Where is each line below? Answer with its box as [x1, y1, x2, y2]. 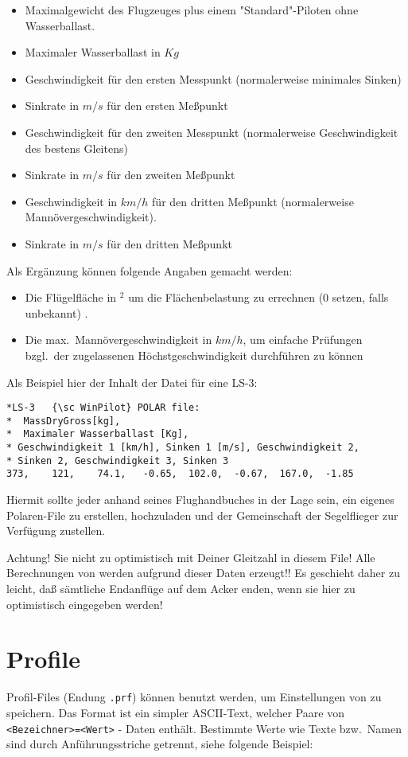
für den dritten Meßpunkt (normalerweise [152, 193, 354, 209]
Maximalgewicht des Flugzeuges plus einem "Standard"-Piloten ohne [25, 2, 359, 18]
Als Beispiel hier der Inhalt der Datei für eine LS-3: [6, 373, 258, 390]
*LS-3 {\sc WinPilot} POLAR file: [6, 402, 200, 414]
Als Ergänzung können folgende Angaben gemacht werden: [6, 262, 293, 279]
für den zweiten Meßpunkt [107, 166, 235, 183]
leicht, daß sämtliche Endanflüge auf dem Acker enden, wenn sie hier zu [6, 580, 356, 596]
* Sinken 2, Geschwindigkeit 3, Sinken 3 [6, 455, 229, 466]
